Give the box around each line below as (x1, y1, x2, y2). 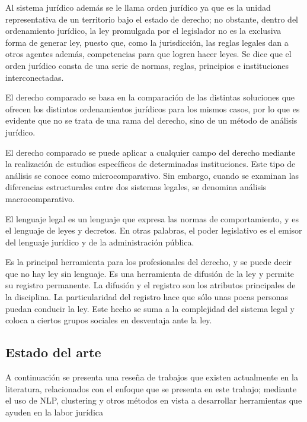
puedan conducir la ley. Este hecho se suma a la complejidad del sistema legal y (5, 302, 295, 314)
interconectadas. (5, 71, 64, 83)
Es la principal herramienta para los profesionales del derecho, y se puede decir (5, 256, 292, 268)
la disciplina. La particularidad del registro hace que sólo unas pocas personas (5, 291, 288, 303)
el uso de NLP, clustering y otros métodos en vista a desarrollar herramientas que (5, 394, 302, 407)
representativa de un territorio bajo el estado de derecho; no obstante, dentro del (5, 12, 299, 25)
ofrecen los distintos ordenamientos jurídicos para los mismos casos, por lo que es (5, 102, 300, 115)
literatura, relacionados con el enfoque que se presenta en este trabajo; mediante (5, 382, 297, 395)
